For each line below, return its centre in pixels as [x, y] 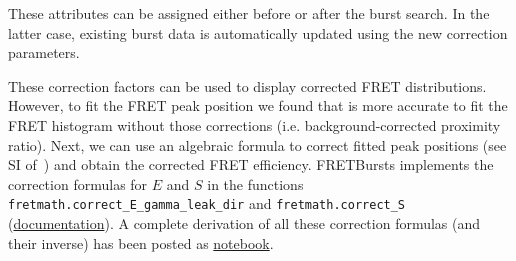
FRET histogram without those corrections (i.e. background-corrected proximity [254, 124]
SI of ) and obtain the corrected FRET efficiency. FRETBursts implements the [251, 164]
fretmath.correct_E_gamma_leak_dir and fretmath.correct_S [207, 203]
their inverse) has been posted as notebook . [141, 242]
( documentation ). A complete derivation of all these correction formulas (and [244, 223]
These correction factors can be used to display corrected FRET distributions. [247, 85]
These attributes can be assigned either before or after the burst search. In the [249, 13]
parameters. [44, 52]
